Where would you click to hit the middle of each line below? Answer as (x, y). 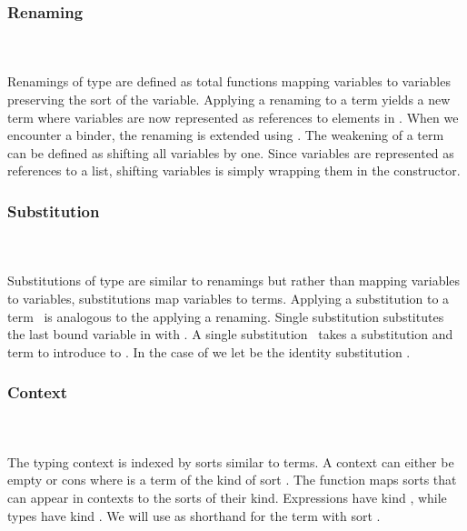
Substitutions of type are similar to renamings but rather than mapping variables (234, 281)
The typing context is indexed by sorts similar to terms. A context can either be (231, 461)
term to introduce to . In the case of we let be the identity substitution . (209, 351)
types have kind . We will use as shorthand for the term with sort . (194, 515)
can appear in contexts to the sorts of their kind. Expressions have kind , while (227, 497)
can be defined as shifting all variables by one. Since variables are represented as (231, 152)
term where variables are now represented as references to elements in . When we (233, 117)
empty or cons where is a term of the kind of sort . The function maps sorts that (232, 480)
